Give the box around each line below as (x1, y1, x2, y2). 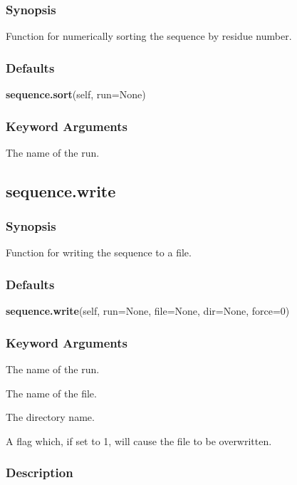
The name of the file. (6, 385, 97, 400)
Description (6, 464, 73, 481)
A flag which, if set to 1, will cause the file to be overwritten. (6, 433, 272, 448)
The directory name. (6, 410, 95, 424)
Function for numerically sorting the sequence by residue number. (6, 28, 292, 43)
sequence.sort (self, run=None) (6, 87, 146, 102)
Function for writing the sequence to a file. (6, 245, 192, 260)
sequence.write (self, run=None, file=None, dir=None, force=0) (6, 303, 290, 318)
